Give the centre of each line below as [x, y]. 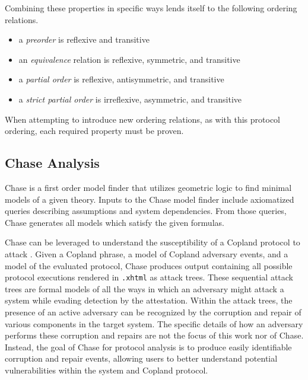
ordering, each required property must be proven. [94, 131]
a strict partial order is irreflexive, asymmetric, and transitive [130, 99]
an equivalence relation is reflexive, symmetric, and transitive [129, 59]
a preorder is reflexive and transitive [84, 39]
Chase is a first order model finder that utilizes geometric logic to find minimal [148, 187]
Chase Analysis [52, 163]
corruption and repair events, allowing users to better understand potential [141, 358]
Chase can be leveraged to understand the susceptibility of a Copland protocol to [153, 242]
